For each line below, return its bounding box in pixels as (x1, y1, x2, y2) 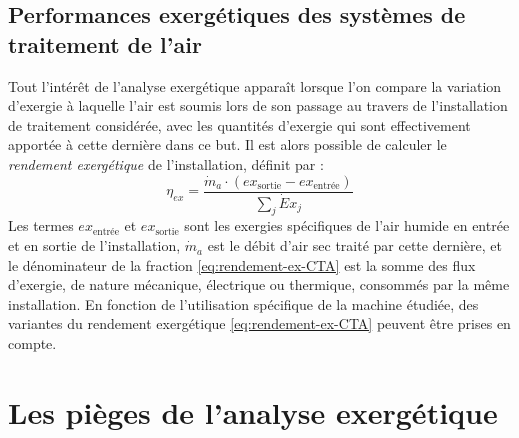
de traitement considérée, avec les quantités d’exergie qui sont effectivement (8, 114, 471, 135)
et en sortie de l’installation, (8, 235, 181, 256)
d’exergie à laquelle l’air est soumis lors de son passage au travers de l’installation (8, 95, 508, 116)
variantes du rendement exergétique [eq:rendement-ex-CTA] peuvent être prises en (8, 313, 511, 334)
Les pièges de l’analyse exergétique (8, 391, 498, 432)
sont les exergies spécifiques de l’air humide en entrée (184, 215, 510, 236)
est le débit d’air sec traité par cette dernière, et (207, 235, 502, 256)
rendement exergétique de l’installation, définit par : (8, 153, 324, 174)
